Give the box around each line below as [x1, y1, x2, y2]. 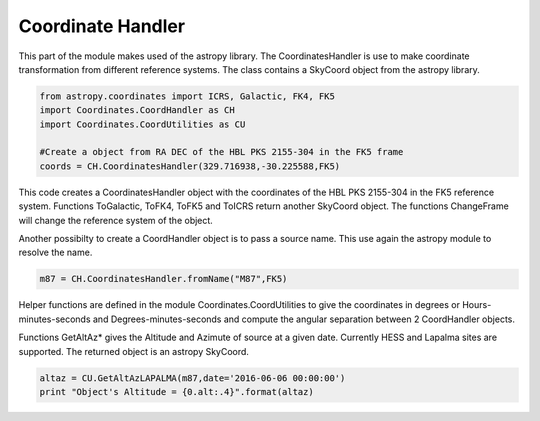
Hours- [461, 299, 492, 311]
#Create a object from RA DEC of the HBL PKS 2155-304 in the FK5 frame [39, 146, 404, 158]
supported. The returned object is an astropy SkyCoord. [18, 345, 250, 357]
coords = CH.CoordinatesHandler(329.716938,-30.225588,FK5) [39, 160, 341, 172]
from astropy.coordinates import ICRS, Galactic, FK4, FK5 [39, 90, 335, 102]
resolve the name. [18, 246, 93, 259]
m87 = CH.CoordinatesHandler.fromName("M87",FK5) [39, 273, 288, 285]
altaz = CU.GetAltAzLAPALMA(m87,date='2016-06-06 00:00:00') [39, 372, 346, 384]
